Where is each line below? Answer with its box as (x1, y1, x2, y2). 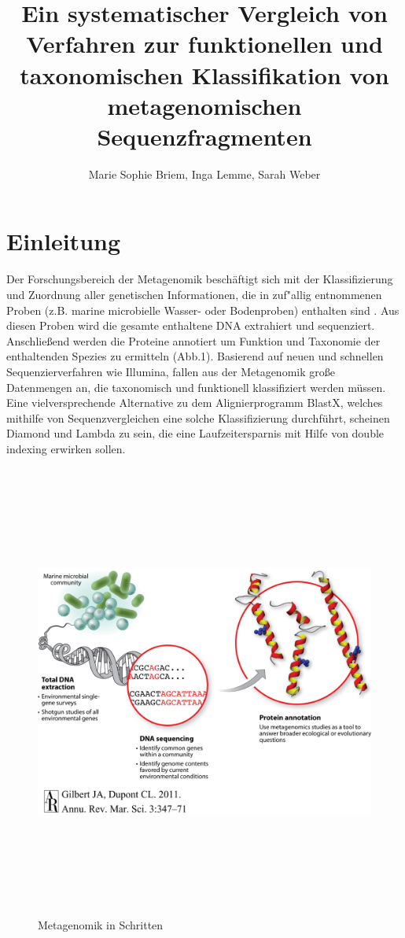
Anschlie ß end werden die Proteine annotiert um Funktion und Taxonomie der (6, 332, 381, 349)
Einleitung (6, 225, 121, 257)
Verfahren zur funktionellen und (26, 28, 383, 60)
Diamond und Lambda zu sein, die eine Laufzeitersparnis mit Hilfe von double (6, 425, 385, 441)
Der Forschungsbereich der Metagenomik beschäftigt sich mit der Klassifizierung (6, 271, 393, 287)
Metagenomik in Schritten (38, 917, 164, 933)
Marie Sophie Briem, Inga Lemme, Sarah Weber (88, 165, 321, 182)
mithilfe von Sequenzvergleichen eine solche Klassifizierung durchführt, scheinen (6, 409, 390, 426)
